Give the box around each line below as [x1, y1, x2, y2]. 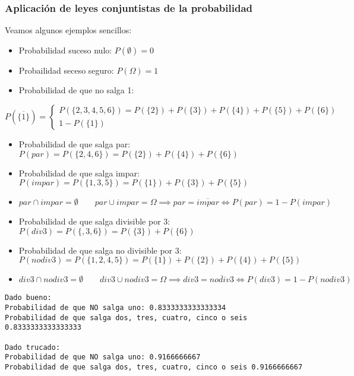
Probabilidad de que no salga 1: [18, 84, 134, 96]
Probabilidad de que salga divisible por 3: [18, 215, 170, 228]
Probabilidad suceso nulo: [18, 43, 112, 56]
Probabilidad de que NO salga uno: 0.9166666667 [5, 353, 201, 362]
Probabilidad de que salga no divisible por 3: [18, 244, 182, 256]
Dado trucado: [5, 343, 61, 352]
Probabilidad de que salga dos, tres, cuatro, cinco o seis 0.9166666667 [5, 362, 303, 371]
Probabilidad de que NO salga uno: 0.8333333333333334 [5, 304, 226, 312]
